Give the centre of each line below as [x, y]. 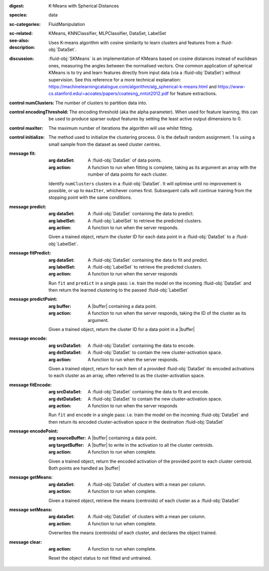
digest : [17, 6]
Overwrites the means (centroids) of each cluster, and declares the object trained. [133, 533]
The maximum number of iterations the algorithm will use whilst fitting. [121, 128]
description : [22, 47]
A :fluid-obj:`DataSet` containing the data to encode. [141, 345]
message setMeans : [31, 510]
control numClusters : [32, 103]
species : [18, 15]
